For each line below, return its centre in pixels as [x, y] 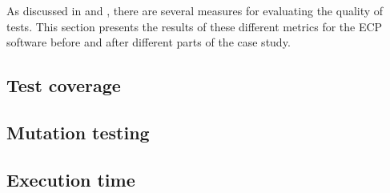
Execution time [71, 179]
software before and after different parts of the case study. [149, 42]
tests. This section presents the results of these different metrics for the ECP [195, 26]
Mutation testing [78, 132]
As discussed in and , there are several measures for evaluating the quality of [195, 10]
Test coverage [64, 85]
